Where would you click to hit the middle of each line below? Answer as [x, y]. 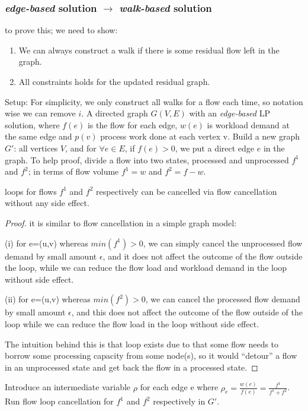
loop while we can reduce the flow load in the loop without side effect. [132, 323]
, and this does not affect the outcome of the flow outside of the [187, 312]
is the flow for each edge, [132, 124]
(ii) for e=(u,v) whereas [48, 299]
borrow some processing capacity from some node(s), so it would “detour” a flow [151, 355]
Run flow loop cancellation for [59, 401]
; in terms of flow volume [73, 171]
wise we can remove [40, 113]
